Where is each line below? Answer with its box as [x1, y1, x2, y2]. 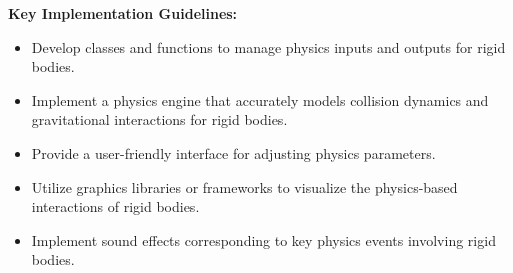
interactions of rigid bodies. [31, 196, 200, 217]
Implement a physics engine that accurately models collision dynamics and [31, 89, 489, 110]
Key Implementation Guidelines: [8, 3, 238, 23]
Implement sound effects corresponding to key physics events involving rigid [31, 229, 496, 250]
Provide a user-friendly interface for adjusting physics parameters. [31, 142, 436, 163]
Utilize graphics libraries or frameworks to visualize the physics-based [31, 176, 458, 197]
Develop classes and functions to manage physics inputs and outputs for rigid [31, 36, 506, 57]
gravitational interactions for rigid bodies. [31, 109, 288, 130]
